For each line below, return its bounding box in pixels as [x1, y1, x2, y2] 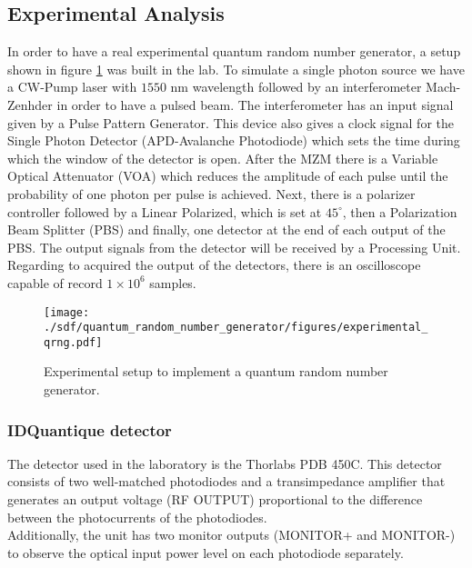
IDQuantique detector [7, 418, 172, 441]
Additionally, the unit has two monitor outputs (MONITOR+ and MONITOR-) [7, 525, 456, 544]
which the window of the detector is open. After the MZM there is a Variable [7, 148, 438, 167]
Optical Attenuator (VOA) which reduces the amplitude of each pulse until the [7, 166, 448, 185]
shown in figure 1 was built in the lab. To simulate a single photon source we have [7, 59, 465, 78]
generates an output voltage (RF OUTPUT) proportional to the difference [7, 490, 423, 509]
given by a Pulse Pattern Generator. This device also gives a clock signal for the [7, 113, 454, 132]
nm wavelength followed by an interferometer [170, 77, 422, 96]
